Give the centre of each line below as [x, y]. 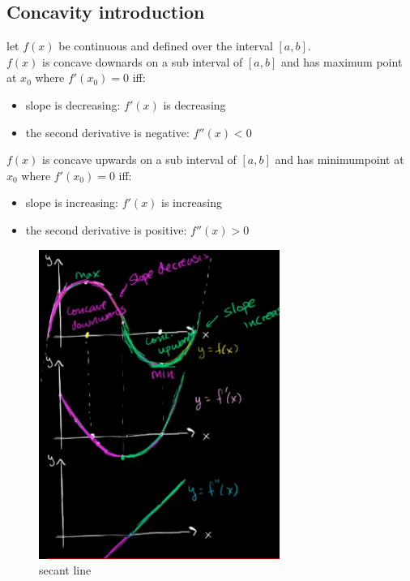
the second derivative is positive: [106, 229]
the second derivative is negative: [107, 132]
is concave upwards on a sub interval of [139, 159]
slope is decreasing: [73, 104]
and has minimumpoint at [340, 159]
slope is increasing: [72, 202]
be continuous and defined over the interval [166, 46]
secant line [65, 570]
